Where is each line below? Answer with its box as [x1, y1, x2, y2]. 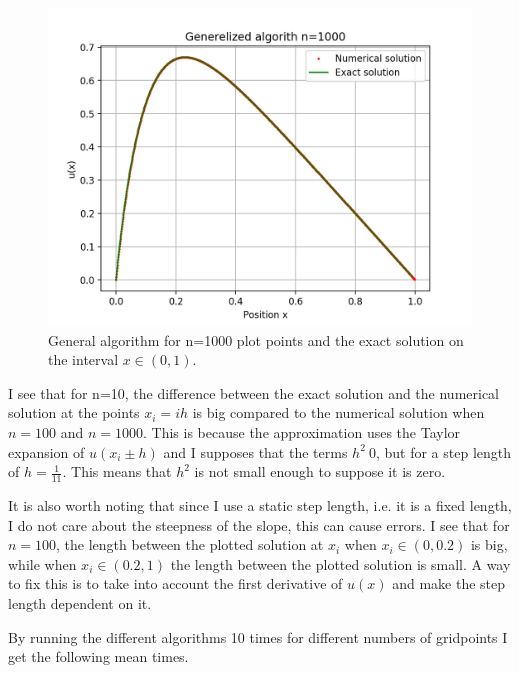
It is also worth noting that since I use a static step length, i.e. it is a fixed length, [8, 494, 512, 515]
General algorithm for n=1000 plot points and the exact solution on [48, 329, 464, 350]
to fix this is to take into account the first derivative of [8, 573, 343, 594]
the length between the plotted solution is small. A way [170, 553, 511, 574]
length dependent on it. [8, 592, 152, 613]
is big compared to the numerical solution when [192, 402, 485, 423]
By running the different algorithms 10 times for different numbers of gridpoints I [8, 626, 508, 647]
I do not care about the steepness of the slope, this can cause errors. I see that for [8, 514, 510, 535]
